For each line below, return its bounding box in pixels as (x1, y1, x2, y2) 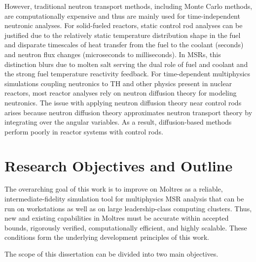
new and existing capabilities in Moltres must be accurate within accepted (4, 213, 229, 223)
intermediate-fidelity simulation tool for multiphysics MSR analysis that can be (4, 194, 244, 204)
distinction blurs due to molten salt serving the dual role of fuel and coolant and (4, 59, 248, 69)
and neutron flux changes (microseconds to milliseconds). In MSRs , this (4, 49, 221, 59)
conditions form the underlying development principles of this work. (4, 232, 209, 242)
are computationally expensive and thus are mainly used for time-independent (4, 10, 240, 21)
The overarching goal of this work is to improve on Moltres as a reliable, (4, 184, 223, 194)
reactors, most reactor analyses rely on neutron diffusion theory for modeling (4, 88, 237, 98)
